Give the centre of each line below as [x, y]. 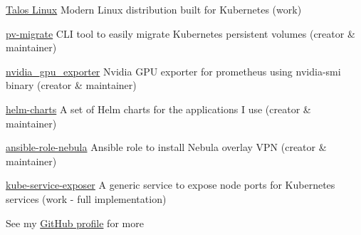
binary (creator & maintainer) [71, 85]
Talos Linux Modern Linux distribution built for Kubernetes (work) [154, 9]
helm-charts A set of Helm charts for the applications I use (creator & [158, 109]
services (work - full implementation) [86, 198]
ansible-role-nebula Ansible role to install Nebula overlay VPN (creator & [166, 147]
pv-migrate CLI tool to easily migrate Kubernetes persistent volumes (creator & [180, 33]
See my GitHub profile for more [75, 223]
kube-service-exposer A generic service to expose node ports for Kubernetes [171, 185]
